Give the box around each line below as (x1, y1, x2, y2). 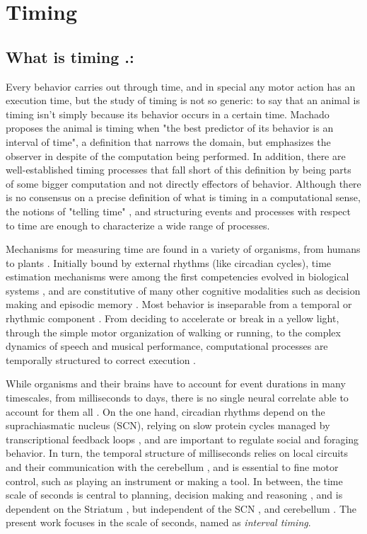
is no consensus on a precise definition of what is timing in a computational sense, (6, 190, 361, 205)
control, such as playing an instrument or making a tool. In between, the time (6, 473, 343, 488)
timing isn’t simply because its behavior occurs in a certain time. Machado (6, 106, 330, 121)
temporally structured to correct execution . (6, 352, 197, 367)
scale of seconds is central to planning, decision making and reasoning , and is (6, 487, 343, 502)
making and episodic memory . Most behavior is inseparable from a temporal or (6, 297, 352, 312)
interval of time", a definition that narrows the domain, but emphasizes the (6, 134, 331, 149)
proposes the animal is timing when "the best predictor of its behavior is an (6, 120, 334, 135)
